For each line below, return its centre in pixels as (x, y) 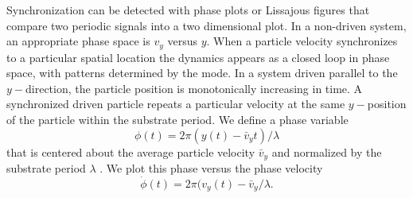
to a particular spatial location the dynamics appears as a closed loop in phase (198, 57)
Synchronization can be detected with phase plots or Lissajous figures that (188, 10)
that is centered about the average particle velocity (131, 151)
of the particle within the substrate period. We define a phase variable (177, 120)
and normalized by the (327, 151)
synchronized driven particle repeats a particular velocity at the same (176, 104)
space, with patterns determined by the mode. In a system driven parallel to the (202, 73)
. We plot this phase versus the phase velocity (211, 168)
